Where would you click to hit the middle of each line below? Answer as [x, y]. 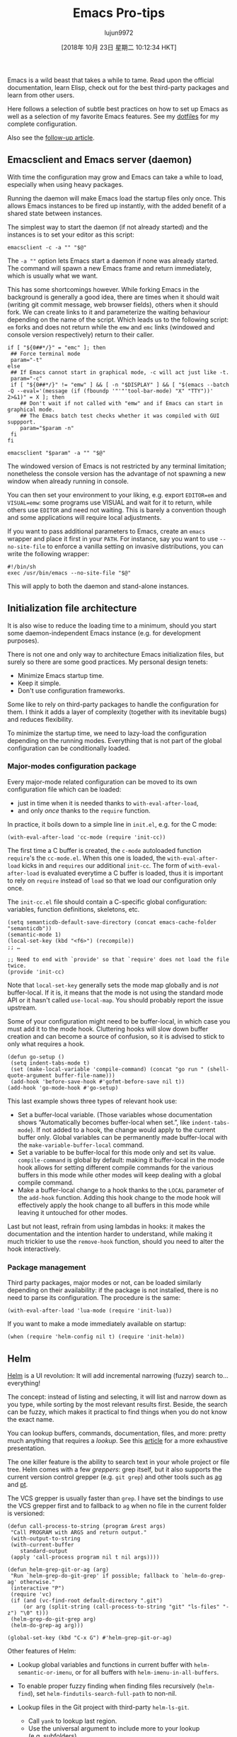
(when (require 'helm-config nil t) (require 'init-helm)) [96, 1337]
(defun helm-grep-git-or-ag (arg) [58, 1569]
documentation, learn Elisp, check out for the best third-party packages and [118, 87]
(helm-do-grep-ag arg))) [47, 1625]
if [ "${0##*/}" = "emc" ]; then [57, 347]
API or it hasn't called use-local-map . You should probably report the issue [116, 1000]
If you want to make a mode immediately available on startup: [97, 1324]
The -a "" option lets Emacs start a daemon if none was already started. [113, 261]
